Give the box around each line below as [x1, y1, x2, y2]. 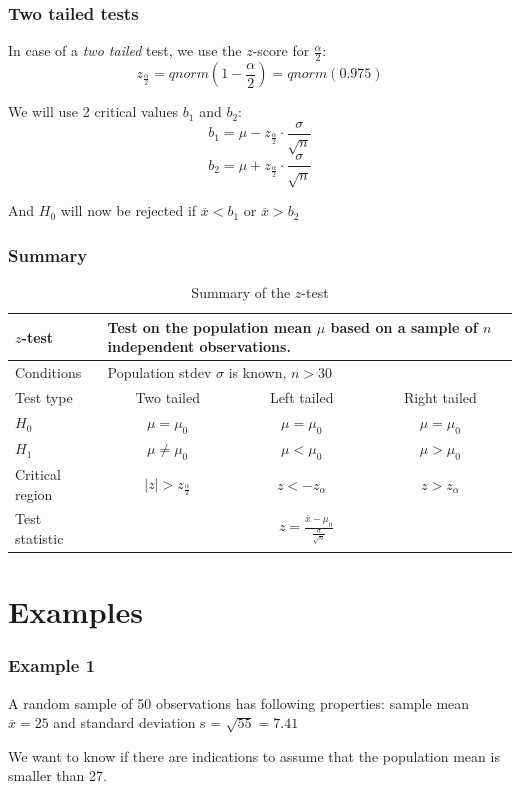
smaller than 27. [8, 765, 107, 786]
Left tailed [269, 386, 334, 407]
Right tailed [403, 386, 477, 407]
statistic [15, 527, 64, 548]
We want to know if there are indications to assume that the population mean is [8, 745, 500, 766]
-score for [252, 40, 310, 61]
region [15, 483, 53, 504]
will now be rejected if [60, 200, 197, 221]
